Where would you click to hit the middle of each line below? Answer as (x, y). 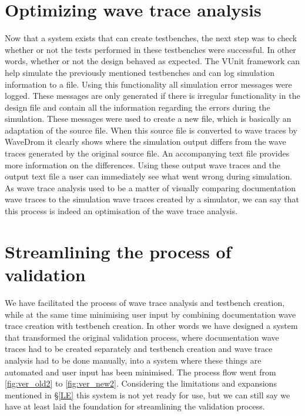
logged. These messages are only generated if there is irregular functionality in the (152, 96)
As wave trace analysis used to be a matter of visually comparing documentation (150, 187)
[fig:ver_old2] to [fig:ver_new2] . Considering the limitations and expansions (141, 383)
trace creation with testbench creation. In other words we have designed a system (151, 326)
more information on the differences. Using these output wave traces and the (143, 164)
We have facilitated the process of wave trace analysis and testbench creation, (145, 302)
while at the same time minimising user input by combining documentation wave (150, 314)
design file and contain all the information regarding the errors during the (138, 107)
